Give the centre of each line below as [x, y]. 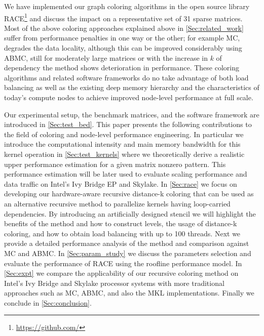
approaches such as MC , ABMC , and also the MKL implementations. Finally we [129, 293]
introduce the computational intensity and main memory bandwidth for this [122, 144]
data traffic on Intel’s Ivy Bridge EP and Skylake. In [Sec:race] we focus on [121, 183]
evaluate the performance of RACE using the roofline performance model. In [123, 263]
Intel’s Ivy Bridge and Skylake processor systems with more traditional [114, 283]
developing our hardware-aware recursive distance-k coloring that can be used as [129, 194]
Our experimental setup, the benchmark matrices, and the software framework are [132, 114]
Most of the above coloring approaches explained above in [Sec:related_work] [124, 28]
